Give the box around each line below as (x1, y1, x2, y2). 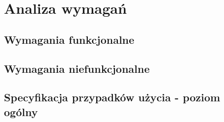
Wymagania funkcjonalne (4, 31, 135, 47)
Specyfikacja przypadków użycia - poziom (4, 90, 221, 105)
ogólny (4, 104, 38, 119)
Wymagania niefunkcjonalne (4, 61, 150, 76)
